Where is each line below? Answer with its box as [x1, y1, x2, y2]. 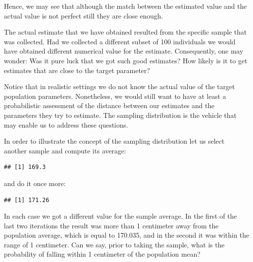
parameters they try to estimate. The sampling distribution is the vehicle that [4, 110, 237, 120]
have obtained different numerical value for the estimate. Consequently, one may [4, 46, 243, 56]
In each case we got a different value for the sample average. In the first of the [4, 211, 237, 221]
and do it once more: [4, 178, 66, 188]
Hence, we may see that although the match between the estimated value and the [4, 1, 247, 11]
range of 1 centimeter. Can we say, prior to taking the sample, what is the [4, 239, 225, 249]
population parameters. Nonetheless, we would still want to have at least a [4, 91, 226, 101]
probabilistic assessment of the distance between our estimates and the [4, 100, 215, 111]
